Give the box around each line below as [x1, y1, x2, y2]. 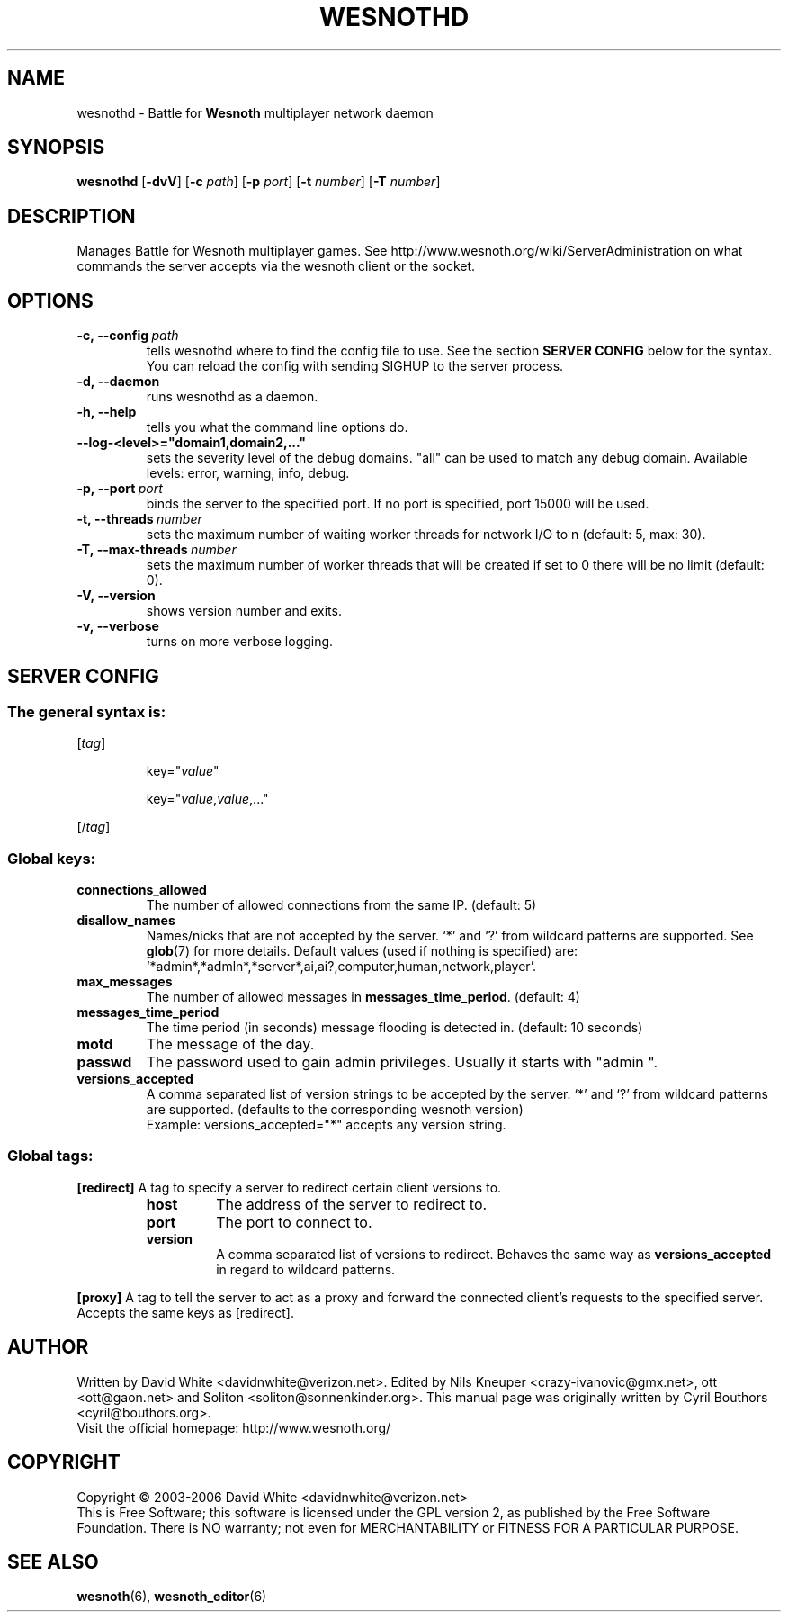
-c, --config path [76, 328, 179, 344]
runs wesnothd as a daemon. [146, 389, 318, 405]
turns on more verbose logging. [146, 634, 334, 650]
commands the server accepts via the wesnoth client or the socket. [76, 258, 476, 274]
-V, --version [76, 588, 156, 604]
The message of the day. [146, 1035, 315, 1054]
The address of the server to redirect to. [216, 1194, 488, 1213]
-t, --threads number [76, 511, 202, 527]
